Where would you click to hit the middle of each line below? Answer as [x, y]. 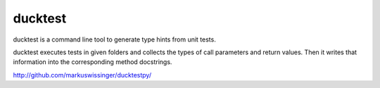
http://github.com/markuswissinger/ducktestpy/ [82, 75]
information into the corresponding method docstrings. [93, 62]
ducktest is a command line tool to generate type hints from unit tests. [114, 39]
